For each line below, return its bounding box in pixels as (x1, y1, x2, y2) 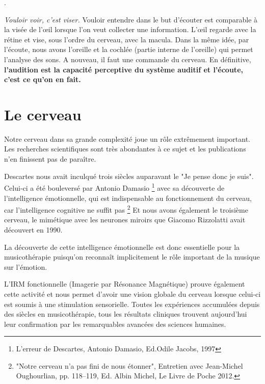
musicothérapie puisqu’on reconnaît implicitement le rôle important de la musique (4, 251, 260, 262)
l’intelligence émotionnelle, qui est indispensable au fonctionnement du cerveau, (4, 192, 252, 203)
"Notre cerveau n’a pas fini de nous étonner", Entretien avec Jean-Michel (16, 360, 243, 371)
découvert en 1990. (4, 224, 63, 235)
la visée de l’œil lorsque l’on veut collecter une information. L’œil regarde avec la (4, 24, 256, 35)
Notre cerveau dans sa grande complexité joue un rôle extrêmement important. (4, 133, 250, 144)
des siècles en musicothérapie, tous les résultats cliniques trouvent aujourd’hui (4, 309, 247, 319)
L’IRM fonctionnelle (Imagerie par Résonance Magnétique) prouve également (4, 278, 245, 289)
